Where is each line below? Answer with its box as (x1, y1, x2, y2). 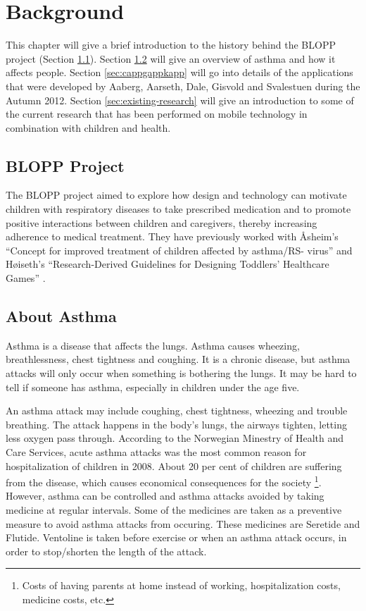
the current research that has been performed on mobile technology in (6, 106, 308, 121)
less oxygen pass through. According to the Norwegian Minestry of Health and (6, 431, 344, 445)
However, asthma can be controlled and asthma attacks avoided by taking (6, 488, 324, 503)
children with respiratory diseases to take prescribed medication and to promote (6, 202, 351, 216)
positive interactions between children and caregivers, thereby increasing (6, 215, 317, 230)
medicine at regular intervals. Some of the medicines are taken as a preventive (6, 502, 342, 517)
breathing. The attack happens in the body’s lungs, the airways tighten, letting (6, 416, 347, 431)
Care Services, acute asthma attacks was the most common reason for (6, 445, 307, 459)
